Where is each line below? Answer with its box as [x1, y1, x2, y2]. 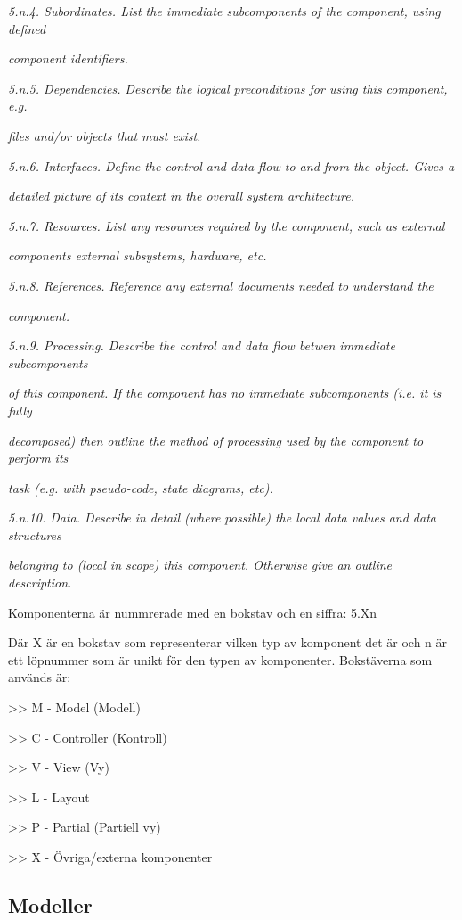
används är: [8, 668, 71, 686]
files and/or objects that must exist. [8, 126, 201, 144]
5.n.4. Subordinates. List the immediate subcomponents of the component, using [8, 2, 441, 20]
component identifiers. [8, 49, 128, 68]
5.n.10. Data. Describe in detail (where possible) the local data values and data [8, 508, 436, 527]
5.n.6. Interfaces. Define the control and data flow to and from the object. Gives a [8, 156, 455, 175]
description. [8, 573, 72, 592]
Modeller [8, 891, 93, 918]
